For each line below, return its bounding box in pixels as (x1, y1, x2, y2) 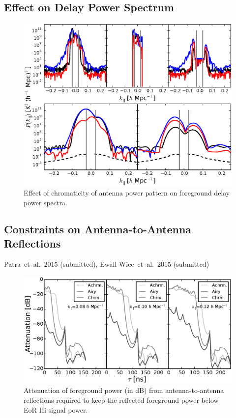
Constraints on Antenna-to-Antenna (4, 222, 192, 237)
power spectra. (24, 197, 67, 208)
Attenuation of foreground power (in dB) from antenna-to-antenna (24, 385, 224, 395)
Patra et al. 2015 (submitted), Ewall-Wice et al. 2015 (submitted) (4, 259, 209, 269)
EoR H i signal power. (24, 404, 88, 415)
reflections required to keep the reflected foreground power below (24, 395, 219, 405)
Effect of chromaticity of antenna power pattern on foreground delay (24, 188, 230, 198)
